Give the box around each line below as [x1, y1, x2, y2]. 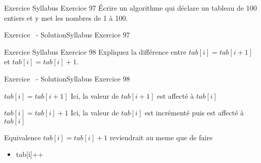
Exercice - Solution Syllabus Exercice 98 [4, 73, 130, 84]
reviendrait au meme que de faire [109, 132, 213, 142]
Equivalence [4, 132, 41, 142]
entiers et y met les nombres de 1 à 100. [4, 12, 128, 23]
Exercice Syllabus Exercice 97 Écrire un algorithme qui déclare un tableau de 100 [4, 3, 257, 13]
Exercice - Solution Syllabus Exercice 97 [4, 29, 130, 40]
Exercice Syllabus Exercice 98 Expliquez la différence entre [4, 46, 187, 57]
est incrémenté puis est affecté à [144, 107, 244, 118]
